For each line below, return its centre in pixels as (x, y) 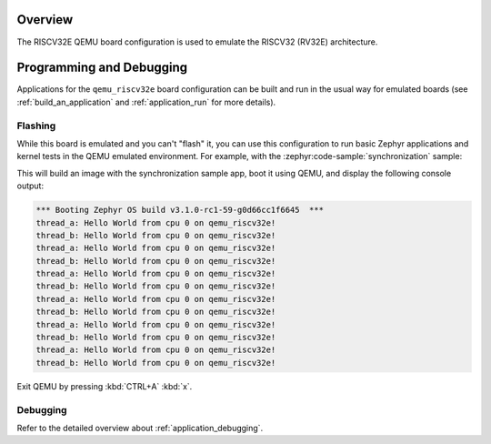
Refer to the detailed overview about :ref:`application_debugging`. (140, 428)
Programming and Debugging (102, 68)
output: (30, 186)
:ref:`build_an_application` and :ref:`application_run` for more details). (146, 102)
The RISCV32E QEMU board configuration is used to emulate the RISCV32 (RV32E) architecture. (197, 42)
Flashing (36, 126)
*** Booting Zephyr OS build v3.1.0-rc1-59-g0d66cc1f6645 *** (180, 210)
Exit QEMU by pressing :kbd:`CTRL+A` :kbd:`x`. (105, 386)
